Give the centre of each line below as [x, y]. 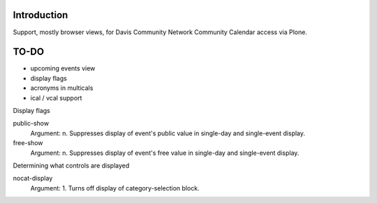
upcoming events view [63, 68]
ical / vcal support [56, 98]
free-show [28, 143]
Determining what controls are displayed [71, 165]
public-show [31, 123]
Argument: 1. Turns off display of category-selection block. [115, 188]
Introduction [40, 15]
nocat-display [33, 179]
